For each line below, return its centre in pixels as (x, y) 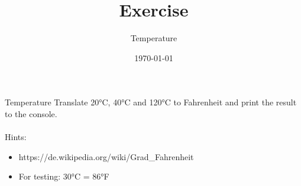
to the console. (31, 113)
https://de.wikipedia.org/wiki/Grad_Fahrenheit (106, 156)
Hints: (16, 137)
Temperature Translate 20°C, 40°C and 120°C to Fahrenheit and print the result (151, 102)
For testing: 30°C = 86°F (64, 176)
